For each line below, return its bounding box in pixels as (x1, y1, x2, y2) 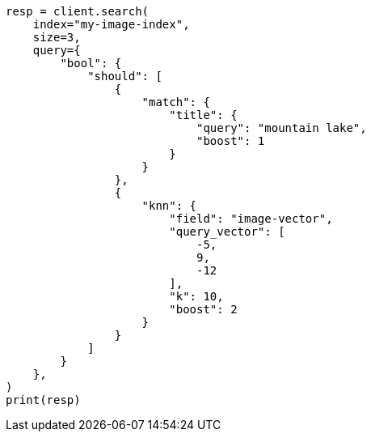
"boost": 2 (169, 303, 238, 316)
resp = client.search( (6, 5, 150, 18)
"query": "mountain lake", (196, 121, 367, 134)
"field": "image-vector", (169, 212, 333, 225)
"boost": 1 (196, 134, 265, 147)
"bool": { (60, 57, 122, 70)
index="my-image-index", (32, 18, 190, 31)
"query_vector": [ (169, 225, 285, 238)
